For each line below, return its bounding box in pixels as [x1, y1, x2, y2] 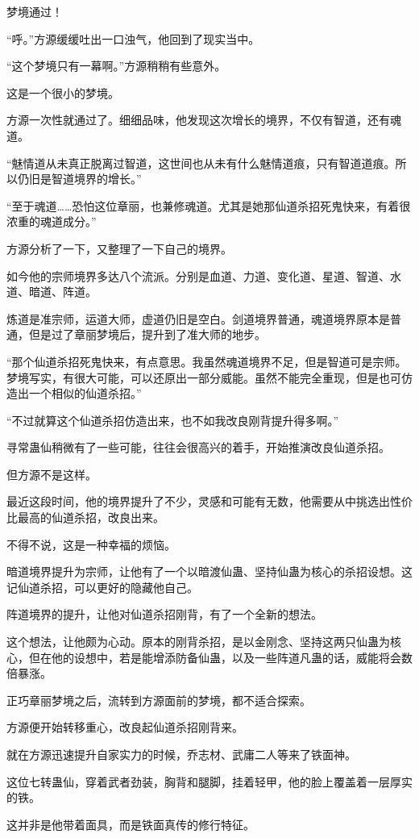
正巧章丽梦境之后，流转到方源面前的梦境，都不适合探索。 [6, 691, 311, 708]
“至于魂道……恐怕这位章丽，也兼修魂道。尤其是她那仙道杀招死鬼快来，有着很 [6, 197, 411, 214]
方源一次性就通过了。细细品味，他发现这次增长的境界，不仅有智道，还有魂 [6, 111, 401, 128]
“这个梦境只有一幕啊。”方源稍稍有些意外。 [6, 57, 226, 74]
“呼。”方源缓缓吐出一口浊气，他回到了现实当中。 [6, 30, 260, 47]
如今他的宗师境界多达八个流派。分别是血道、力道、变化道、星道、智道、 [6, 267, 390, 284]
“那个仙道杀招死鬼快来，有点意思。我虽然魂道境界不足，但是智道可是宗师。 [6, 352, 407, 369]
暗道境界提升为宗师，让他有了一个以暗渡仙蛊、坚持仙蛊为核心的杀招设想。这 [6, 563, 413, 580]
